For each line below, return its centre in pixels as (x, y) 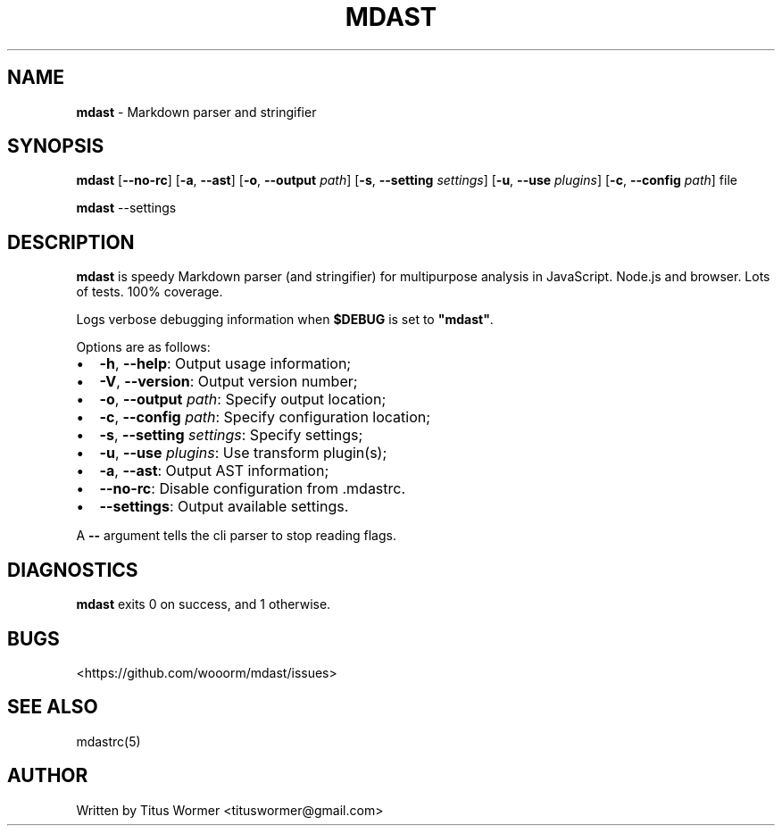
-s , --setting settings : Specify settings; (231, 435)
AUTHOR (48, 776)
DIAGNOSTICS (73, 570)
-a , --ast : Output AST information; (214, 471)
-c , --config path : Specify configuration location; (265, 417)
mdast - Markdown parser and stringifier (196, 112)
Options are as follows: (143, 347)
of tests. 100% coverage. (150, 292)
